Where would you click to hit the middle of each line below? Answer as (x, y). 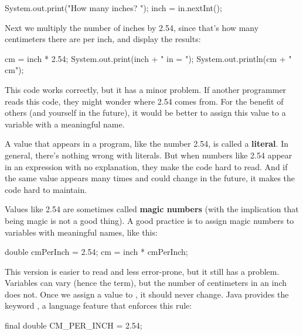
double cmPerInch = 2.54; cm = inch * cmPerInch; (96, 252)
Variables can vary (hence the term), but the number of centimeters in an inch (146, 283)
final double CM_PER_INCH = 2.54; (74, 325)
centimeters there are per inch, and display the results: (103, 39)
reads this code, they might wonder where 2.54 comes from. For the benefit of (144, 101)
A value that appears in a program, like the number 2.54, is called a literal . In (147, 144)
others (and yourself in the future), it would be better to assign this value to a (145, 113)
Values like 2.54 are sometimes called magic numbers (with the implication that (152, 209)
